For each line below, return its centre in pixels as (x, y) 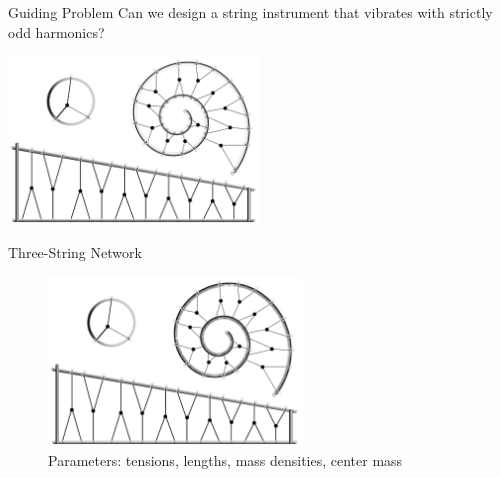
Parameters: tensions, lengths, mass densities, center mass (225, 460)
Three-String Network (75, 252)
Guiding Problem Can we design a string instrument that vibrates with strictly (250, 12)
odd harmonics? (56, 31)
